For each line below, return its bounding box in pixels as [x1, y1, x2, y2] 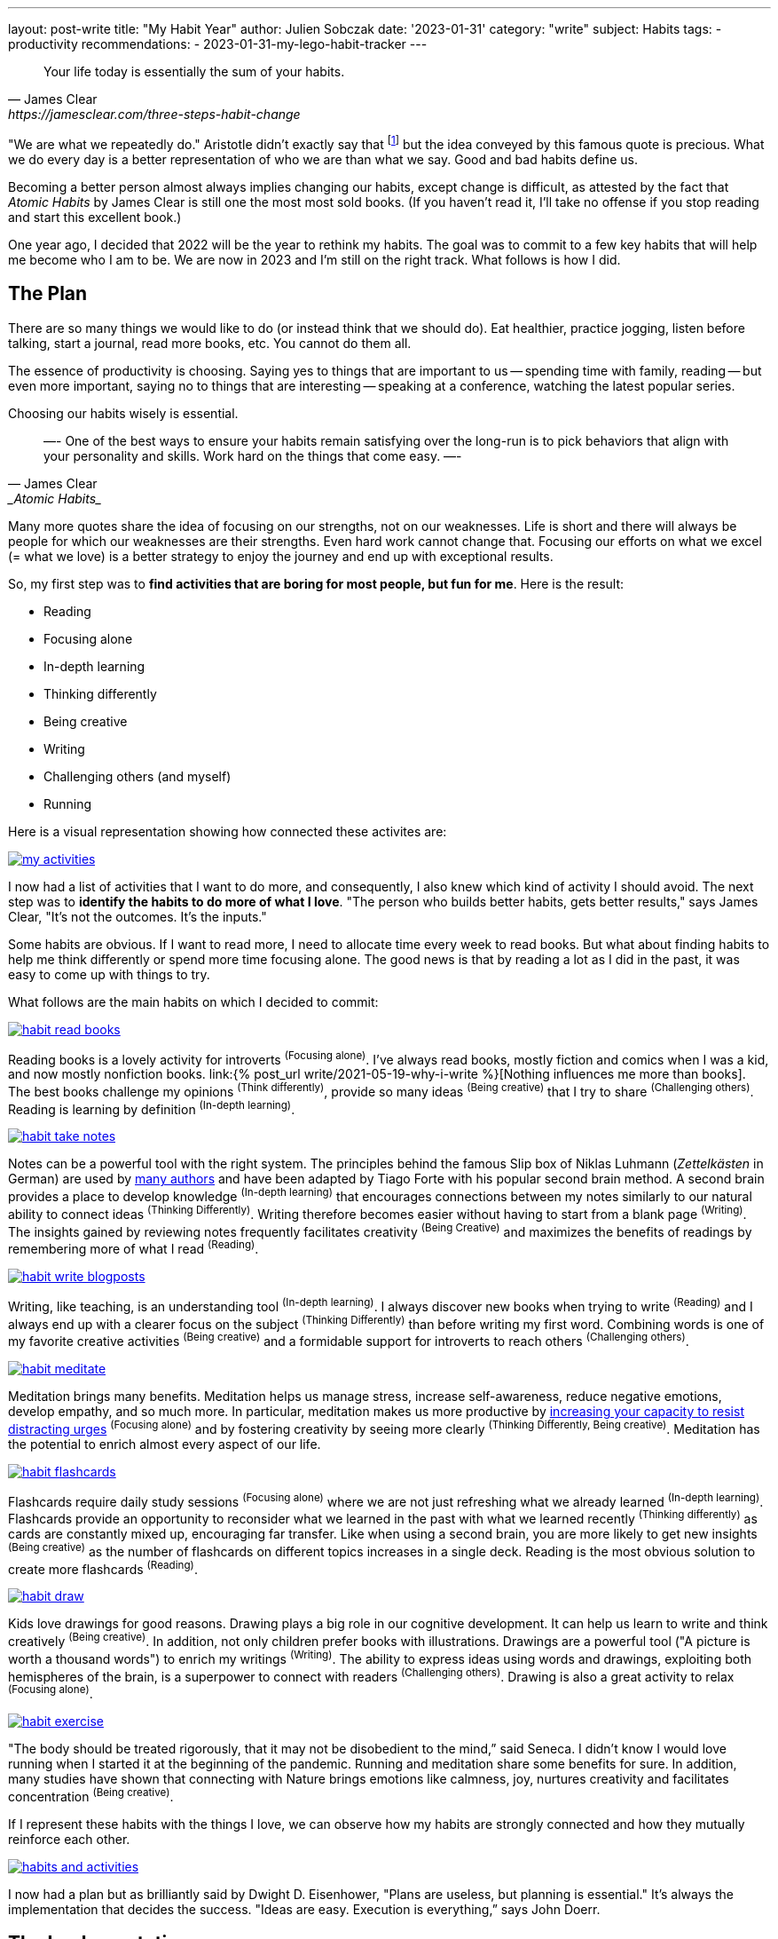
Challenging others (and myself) [43, 768, 232, 784]
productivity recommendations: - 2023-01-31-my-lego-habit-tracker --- [8, 36, 428, 51]
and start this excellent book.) [8, 209, 182, 225]
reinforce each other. [8, 1831, 130, 1847]
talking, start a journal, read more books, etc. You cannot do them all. [8, 335, 412, 351]
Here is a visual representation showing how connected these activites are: [8, 823, 447, 839]
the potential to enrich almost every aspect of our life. [8, 1436, 321, 1452]
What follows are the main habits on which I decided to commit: [8, 993, 379, 1009]
